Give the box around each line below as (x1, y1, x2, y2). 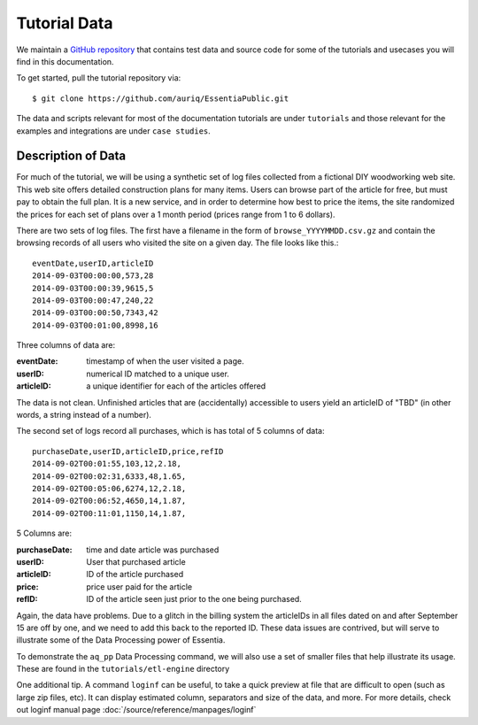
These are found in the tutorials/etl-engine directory (16, 664, 230, 675)
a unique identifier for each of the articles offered (86, 381, 266, 391)
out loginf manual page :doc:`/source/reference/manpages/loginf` (16, 705, 257, 715)
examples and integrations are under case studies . (16, 125, 212, 136)
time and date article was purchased (86, 544, 220, 555)
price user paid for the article (86, 581, 193, 592)
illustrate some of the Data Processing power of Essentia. (16, 635, 226, 645)
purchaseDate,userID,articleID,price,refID (32, 446, 224, 456)
